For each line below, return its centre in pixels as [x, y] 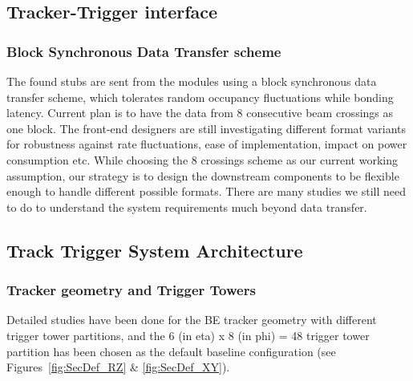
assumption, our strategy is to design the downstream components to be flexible [203, 175]
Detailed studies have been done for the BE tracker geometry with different [192, 320]
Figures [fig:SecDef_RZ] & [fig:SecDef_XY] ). [118, 367]
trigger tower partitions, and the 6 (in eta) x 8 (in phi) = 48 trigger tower [188, 335]
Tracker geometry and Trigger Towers [131, 290]
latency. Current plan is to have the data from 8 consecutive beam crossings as [200, 113]
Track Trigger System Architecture [155, 250]
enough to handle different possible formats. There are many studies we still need [206, 191]
